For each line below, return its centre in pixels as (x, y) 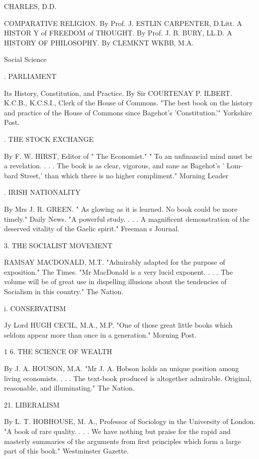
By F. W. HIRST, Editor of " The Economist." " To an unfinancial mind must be (128, 156)
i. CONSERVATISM (35, 308)
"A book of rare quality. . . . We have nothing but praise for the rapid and (117, 431)
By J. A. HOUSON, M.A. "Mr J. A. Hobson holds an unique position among (122, 368)
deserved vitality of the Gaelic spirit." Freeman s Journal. (92, 229)
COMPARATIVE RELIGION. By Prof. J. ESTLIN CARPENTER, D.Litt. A (123, 23)
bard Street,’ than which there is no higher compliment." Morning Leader (116, 175)
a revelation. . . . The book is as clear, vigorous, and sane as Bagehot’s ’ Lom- (124, 166)
